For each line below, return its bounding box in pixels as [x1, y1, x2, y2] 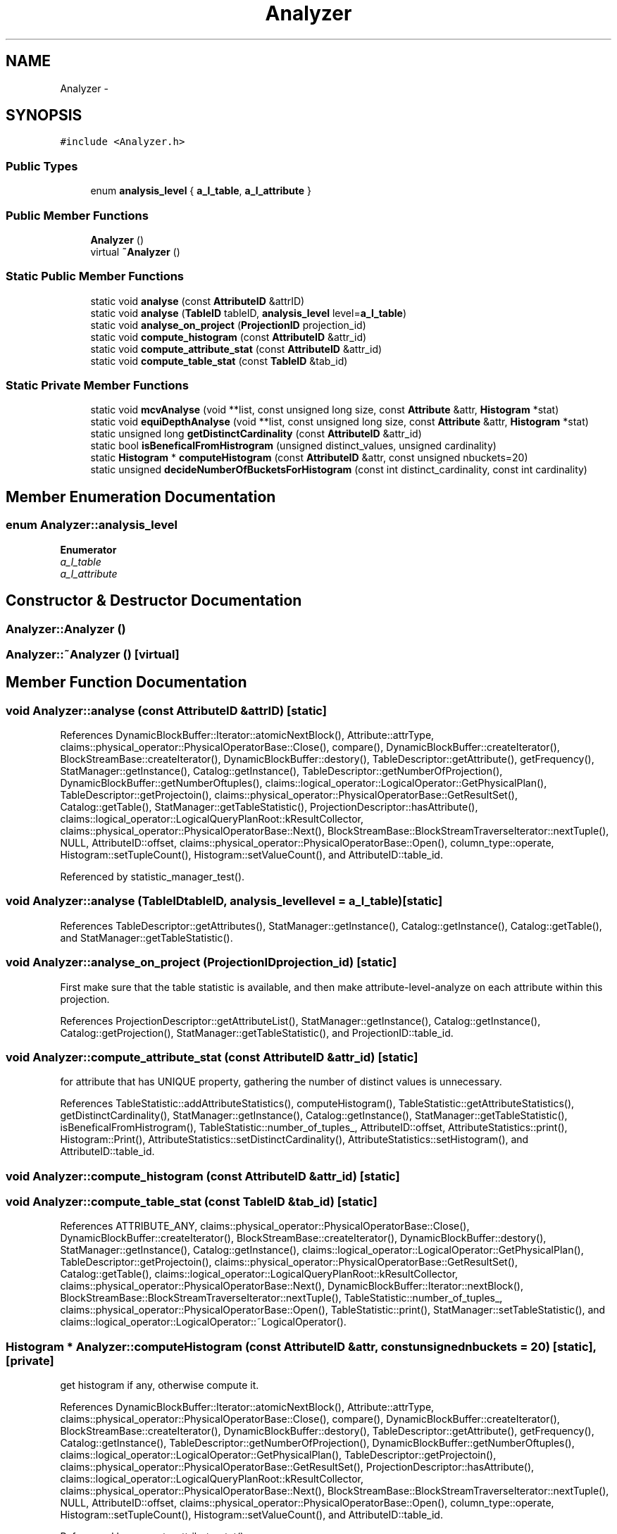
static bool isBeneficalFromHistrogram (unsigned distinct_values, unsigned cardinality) [90, 439, 497, 452]
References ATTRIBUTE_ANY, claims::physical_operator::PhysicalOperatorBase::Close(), [60, 1220, 470, 1233]
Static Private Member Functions [6, 378, 189, 393]
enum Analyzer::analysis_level [6, 518, 177, 532]
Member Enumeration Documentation [6, 487, 276, 506]
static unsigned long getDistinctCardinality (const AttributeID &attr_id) [90, 428, 422, 440]
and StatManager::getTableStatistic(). [60, 931, 233, 944]
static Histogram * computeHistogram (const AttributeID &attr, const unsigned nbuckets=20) [90, 451, 528, 464]
